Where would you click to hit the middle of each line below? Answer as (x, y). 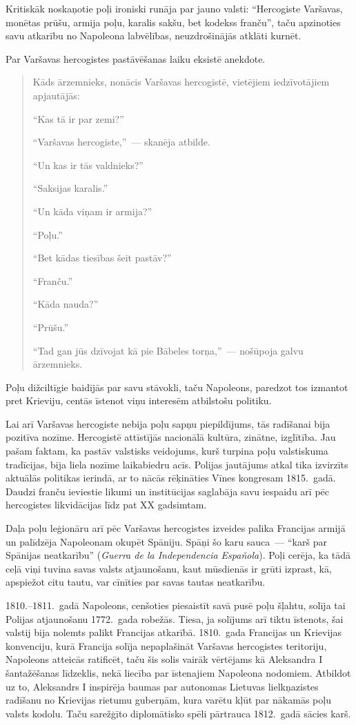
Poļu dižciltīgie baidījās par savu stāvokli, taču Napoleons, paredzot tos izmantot (177, 387)
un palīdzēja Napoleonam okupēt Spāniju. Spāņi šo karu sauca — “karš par (166, 541)
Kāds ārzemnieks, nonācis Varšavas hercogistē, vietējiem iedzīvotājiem (181, 82)
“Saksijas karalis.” (70, 188)
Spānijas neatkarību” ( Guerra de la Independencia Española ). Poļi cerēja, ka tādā (178, 555)
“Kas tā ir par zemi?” (78, 118)
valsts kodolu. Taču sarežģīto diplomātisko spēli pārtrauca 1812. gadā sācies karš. (178, 713)
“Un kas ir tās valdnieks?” (88, 165)
